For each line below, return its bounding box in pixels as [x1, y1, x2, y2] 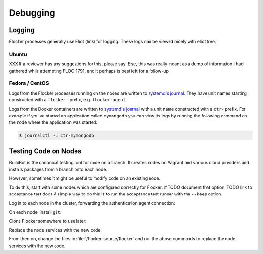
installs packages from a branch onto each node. [9, 166, 107, 173]
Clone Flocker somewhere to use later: [9, 218, 87, 224]
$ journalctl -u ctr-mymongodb [19, 133, 94, 138]
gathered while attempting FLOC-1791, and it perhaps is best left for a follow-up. [9, 68, 170, 74]
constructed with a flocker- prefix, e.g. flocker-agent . [9, 97, 127, 103]
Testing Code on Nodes [9, 147, 82, 155]
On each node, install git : [9, 209, 62, 215]
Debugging [9, 7, 56, 18]
